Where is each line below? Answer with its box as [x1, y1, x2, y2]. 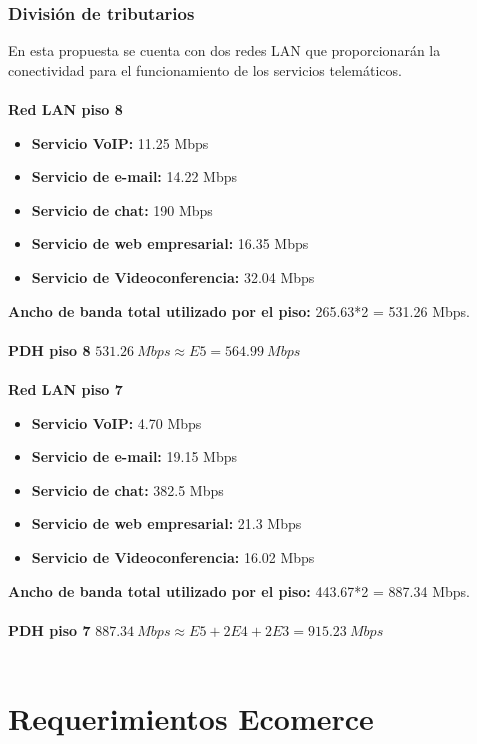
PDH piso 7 [8, 619, 91, 640]
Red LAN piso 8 [8, 99, 123, 119]
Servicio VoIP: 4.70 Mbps [31, 412, 202, 433]
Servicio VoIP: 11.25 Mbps [31, 132, 209, 153]
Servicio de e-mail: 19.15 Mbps [31, 446, 237, 467]
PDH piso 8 [8, 339, 91, 360]
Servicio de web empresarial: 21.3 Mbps [31, 513, 302, 534]
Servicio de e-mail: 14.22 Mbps [31, 166, 237, 187]
